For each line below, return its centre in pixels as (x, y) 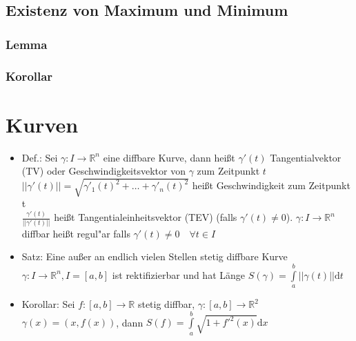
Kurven (42, 124)
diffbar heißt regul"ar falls (76, 233)
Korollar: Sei (48, 304)
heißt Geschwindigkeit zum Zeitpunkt (271, 185)
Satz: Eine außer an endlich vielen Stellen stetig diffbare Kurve (155, 256)
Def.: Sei (40, 157)
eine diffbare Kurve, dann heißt (169, 157)
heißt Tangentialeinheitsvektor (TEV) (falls (146, 217)
